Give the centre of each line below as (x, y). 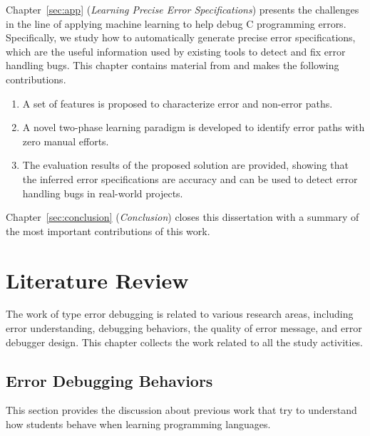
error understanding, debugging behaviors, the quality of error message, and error (184, 328)
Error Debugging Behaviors (109, 380)
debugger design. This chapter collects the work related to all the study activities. (185, 342)
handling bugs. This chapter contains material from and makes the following (173, 65)
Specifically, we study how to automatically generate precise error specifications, (181, 37)
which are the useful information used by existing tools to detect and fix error (176, 51)
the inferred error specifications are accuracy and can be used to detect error (190, 178)
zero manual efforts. (66, 141)
